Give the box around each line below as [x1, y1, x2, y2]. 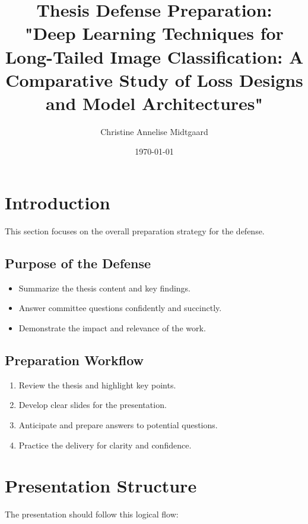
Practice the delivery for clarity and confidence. [18, 438, 192, 451]
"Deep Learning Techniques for [25, 21, 284, 45]
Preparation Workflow [5, 350, 144, 369]
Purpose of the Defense [5, 253, 151, 272]
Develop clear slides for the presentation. [18, 399, 167, 411]
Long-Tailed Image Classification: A [5, 44, 304, 68]
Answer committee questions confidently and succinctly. [18, 302, 222, 314]
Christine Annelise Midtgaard [100, 125, 208, 137]
